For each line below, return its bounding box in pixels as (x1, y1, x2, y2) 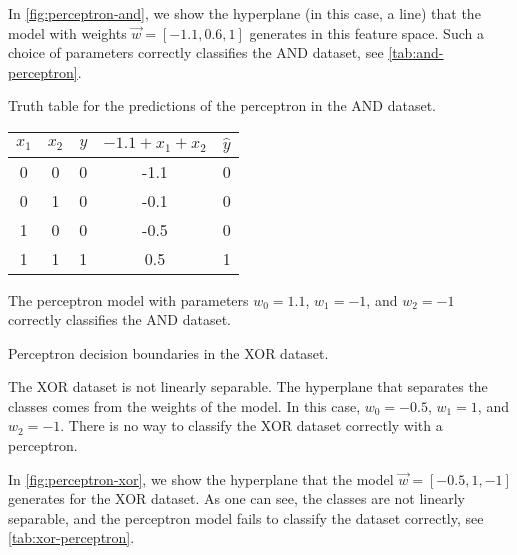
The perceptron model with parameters (8, 289, 249, 310)
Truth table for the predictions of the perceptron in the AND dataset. (8, 95, 436, 116)
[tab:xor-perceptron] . (8, 527, 135, 548)
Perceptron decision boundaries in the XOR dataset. (8, 342, 329, 363)
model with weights (8, 22, 127, 43)
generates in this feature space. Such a (249, 22, 484, 43)
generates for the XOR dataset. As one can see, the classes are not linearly (8, 488, 465, 509)
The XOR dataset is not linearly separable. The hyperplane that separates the (8, 376, 488, 397)
